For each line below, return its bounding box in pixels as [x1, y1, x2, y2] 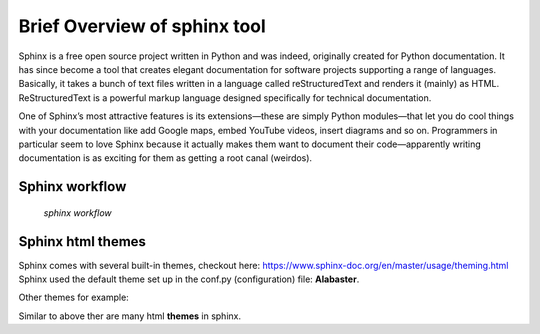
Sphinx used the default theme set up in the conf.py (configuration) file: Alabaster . [18, 273, 360, 285]
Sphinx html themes [18, 233, 147, 250]
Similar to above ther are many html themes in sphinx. [18, 310, 242, 322]
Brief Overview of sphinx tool [18, 15, 267, 37]
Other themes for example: [18, 291, 129, 304]
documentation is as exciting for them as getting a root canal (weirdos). [18, 152, 313, 164]
